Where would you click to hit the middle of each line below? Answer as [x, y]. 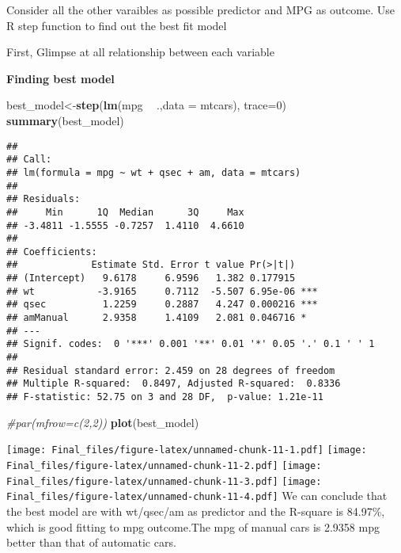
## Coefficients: [52, 252]
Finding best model [61, 78]
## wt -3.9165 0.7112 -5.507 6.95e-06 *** [162, 291]
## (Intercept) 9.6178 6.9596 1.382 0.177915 [151, 278]
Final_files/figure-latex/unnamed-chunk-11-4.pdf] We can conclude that [197, 496]
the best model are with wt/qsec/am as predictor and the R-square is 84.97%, [196, 511]
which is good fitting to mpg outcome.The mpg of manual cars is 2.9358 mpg [193, 526]
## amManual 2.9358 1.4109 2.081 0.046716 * [157, 318]
